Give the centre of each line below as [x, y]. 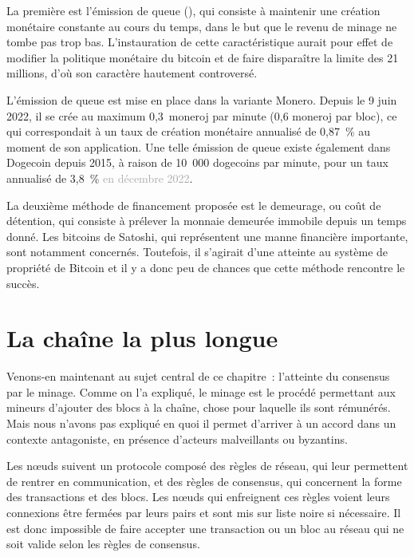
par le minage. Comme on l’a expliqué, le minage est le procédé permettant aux [201, 391]
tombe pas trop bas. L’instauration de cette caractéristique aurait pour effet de [200, 42]
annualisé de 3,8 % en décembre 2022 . [100, 178]
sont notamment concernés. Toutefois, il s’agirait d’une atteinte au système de [197, 252]
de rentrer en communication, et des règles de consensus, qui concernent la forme [204, 481]
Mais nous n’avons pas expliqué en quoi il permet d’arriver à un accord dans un [201, 423]
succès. [23, 283]
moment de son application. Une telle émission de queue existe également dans [199, 146]
